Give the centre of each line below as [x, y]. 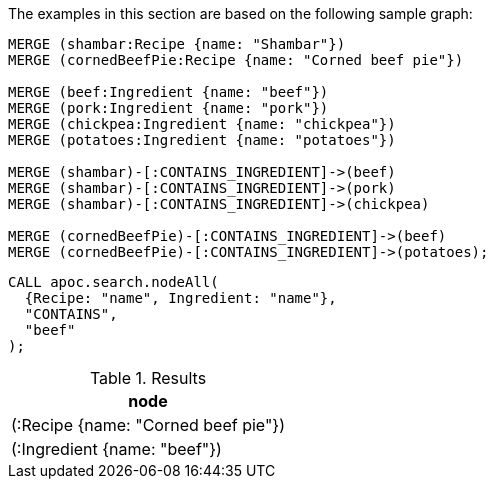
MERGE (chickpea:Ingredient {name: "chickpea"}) [202, 124]
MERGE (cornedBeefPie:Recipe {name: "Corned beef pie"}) [236, 60]
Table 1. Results [148, 378]
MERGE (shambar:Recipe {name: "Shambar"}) [177, 44]
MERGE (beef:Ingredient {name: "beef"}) [168, 92]
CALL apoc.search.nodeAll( [113, 282]
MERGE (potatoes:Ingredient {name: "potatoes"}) [202, 140]
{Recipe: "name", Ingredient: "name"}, [180, 298]
